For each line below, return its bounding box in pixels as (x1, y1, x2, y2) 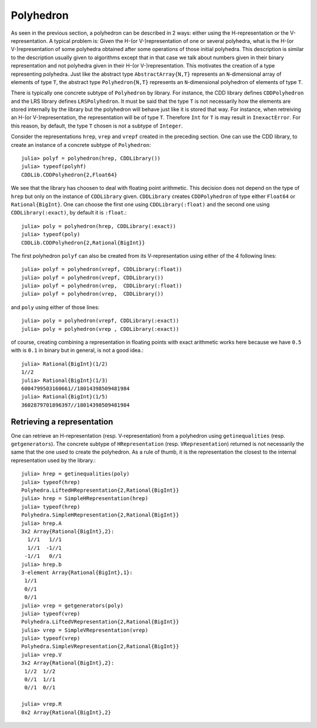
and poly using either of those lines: (11, 303, 100, 311)
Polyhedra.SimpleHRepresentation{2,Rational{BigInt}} (21, 512, 179, 518)
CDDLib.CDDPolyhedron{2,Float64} (21, 171, 117, 178)
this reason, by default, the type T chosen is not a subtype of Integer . (11, 122, 183, 129)
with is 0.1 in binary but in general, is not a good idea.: (11, 347, 144, 354)
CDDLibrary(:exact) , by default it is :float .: (11, 209, 127, 216)
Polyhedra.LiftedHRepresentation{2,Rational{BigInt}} (21, 487, 179, 494)
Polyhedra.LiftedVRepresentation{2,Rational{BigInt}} (21, 619, 179, 625)
